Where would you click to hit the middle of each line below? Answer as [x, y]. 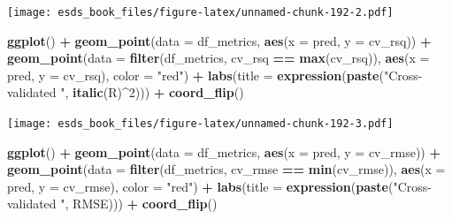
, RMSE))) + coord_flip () [141, 204]
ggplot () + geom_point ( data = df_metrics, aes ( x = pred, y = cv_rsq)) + [219, 40]
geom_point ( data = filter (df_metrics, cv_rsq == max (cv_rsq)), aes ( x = [218, 58]
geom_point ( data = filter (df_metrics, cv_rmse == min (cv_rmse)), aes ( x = [226, 169]
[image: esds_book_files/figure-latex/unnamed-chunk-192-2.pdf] [200, 12]
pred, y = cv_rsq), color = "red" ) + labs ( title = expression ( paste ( [195, 75]
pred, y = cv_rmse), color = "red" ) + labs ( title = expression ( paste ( [200, 186]
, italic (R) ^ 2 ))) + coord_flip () [154, 92]
